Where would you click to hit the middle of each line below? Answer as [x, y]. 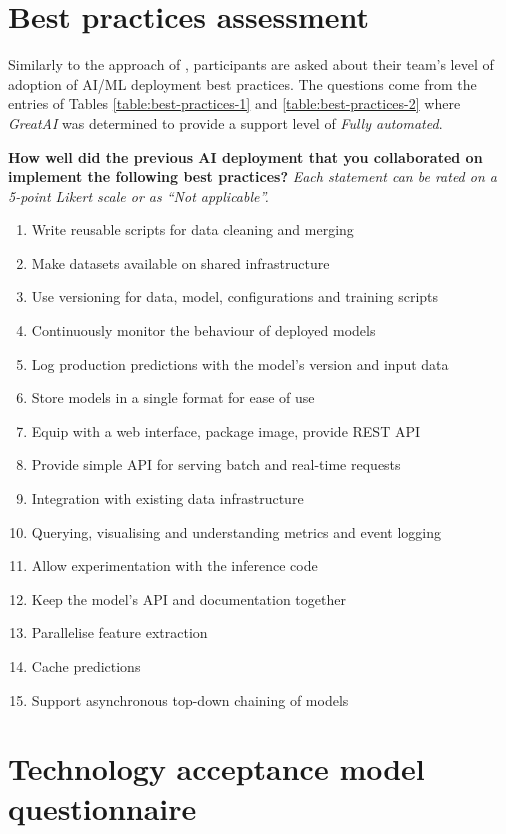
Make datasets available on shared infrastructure [180, 262]
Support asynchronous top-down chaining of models [190, 699]
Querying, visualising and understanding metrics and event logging [236, 531]
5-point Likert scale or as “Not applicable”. [138, 195]
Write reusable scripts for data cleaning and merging [192, 229]
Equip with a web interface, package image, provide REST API [225, 430]
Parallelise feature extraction [119, 632]
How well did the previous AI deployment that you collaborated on [245, 156]
